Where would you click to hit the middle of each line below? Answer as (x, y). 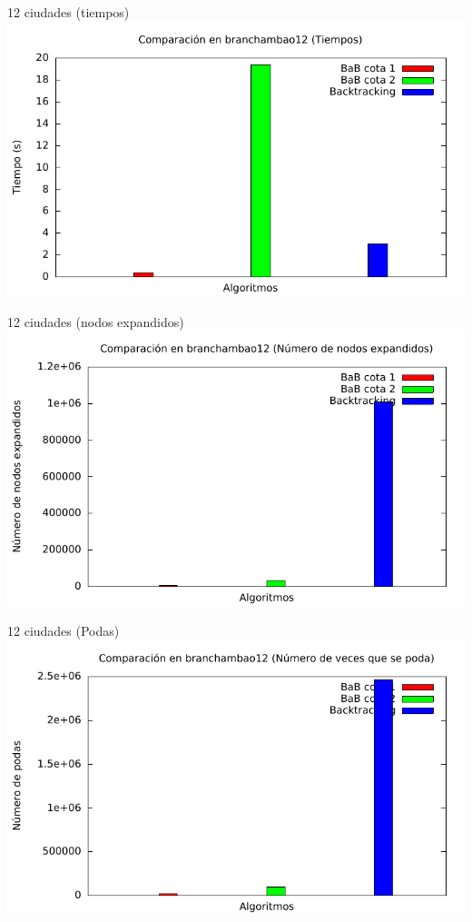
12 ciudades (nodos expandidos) (96, 321)
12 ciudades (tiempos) (69, 12)
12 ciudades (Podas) (64, 631)
